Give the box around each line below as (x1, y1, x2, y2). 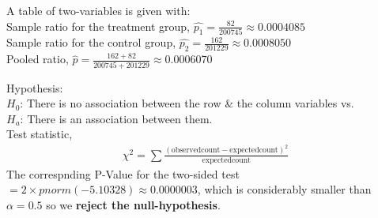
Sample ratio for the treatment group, (6, 17, 190, 34)
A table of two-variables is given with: (6, 2, 191, 18)
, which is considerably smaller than (197, 181, 372, 197)
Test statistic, (6, 126, 73, 142)
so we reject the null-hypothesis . (46, 196, 221, 212)
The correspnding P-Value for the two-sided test (6, 165, 240, 182)
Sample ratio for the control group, (6, 34, 176, 51)
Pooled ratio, (6, 51, 69, 67)
